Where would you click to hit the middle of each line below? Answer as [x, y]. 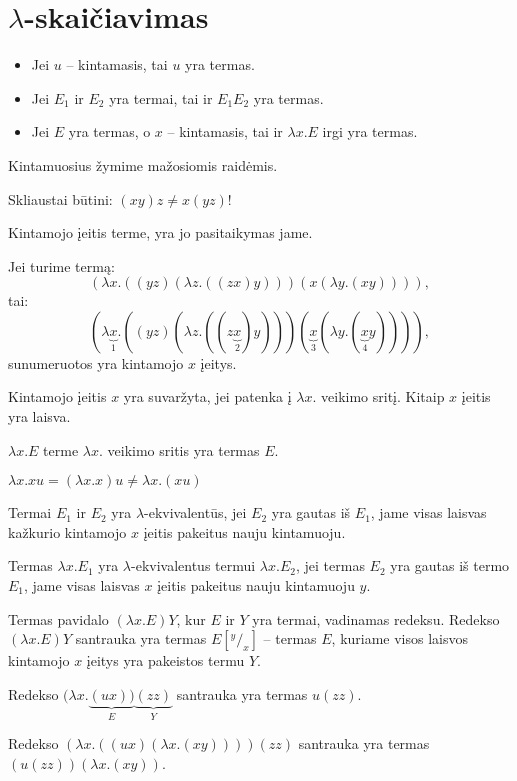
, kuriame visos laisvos [400, 638]
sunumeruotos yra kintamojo [96, 362]
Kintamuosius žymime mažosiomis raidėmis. [143, 164]
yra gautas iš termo [450, 565]
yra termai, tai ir [161, 97]
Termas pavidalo [58, 618]
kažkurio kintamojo [67, 531]
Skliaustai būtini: [60, 198]
